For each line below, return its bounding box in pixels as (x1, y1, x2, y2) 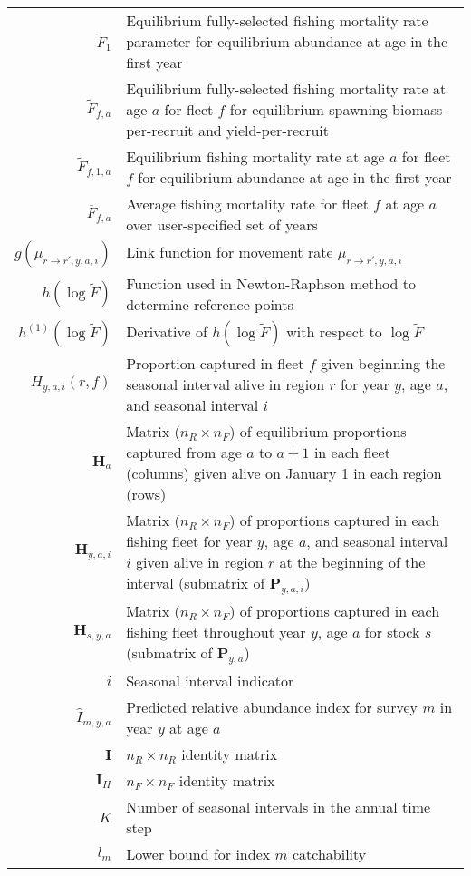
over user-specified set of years (126, 214, 318, 235)
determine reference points (126, 294, 293, 315)
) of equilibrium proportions (229, 421, 407, 442)
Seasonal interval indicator (126, 670, 294, 692)
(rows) (126, 483, 167, 504)
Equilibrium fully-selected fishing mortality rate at (126, 78, 447, 99)
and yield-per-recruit (197, 120, 330, 141)
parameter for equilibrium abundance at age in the (126, 31, 448, 52)
